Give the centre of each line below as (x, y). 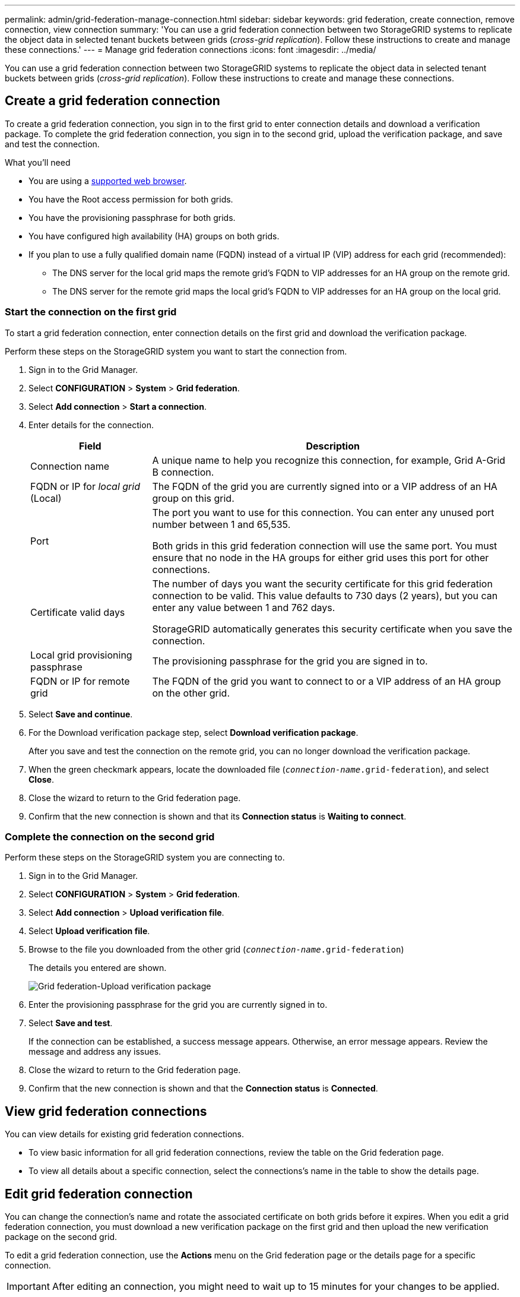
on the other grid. (191, 693)
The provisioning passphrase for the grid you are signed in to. (290, 661)
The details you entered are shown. (98, 968)
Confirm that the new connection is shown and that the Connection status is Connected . (203, 1089)
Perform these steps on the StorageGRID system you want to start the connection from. (176, 351)
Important (28, 1287)
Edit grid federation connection (99, 1194)
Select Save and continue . (81, 714)
